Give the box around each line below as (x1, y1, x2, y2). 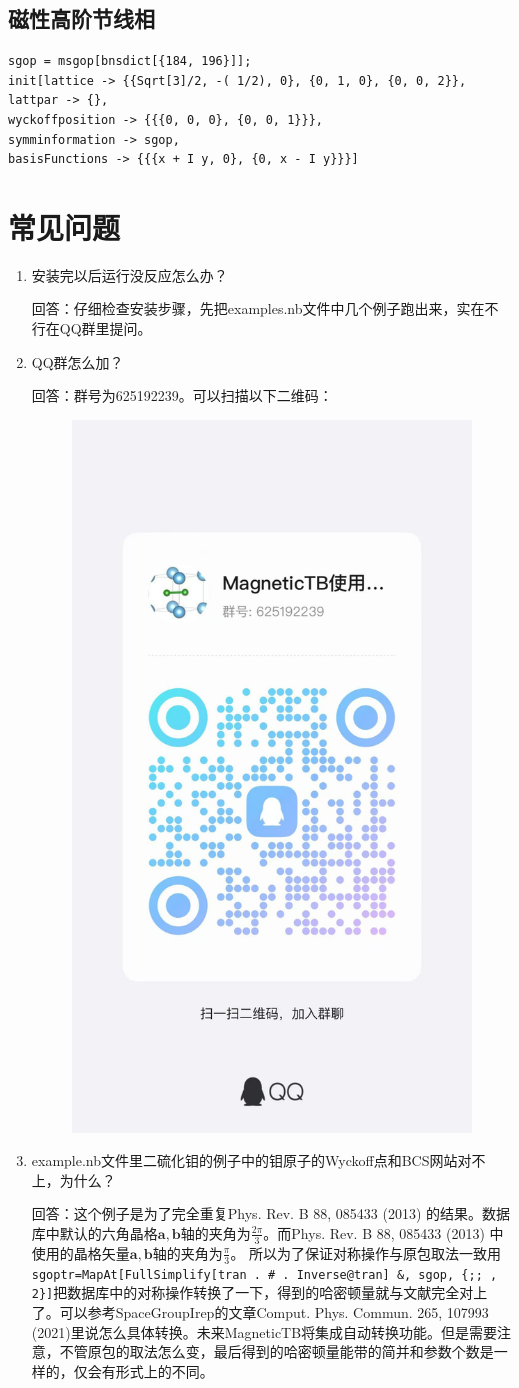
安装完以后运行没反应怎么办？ (31, 264, 228, 285)
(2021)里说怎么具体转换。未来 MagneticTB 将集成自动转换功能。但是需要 (31, 1321, 498, 1342)
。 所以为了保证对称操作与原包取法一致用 (230, 1242, 502, 1263)
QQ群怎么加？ (31, 351, 124, 372)
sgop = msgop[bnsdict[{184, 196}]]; (8, 54, 252, 69)
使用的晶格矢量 (31, 1242, 130, 1263)
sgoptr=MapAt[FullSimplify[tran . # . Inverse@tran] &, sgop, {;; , (31, 1267, 498, 1282)
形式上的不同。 (115, 1360, 214, 1381)
